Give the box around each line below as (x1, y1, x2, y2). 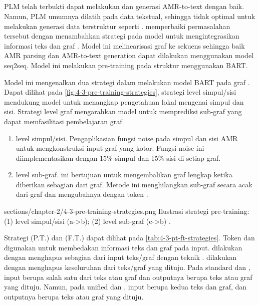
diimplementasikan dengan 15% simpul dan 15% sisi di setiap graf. (16, 152, 221, 163)
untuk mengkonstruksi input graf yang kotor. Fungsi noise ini (16, 143, 204, 153)
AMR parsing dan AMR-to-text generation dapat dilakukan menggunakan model (4, 50, 253, 61)
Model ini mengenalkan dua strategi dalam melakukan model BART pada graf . (4, 77, 250, 87)
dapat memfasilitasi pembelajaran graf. (4, 116, 124, 126)
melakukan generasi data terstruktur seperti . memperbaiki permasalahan (4, 21, 230, 31)
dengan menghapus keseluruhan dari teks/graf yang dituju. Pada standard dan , (4, 262, 250, 272)
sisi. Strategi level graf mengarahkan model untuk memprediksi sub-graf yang (4, 106, 242, 117)
